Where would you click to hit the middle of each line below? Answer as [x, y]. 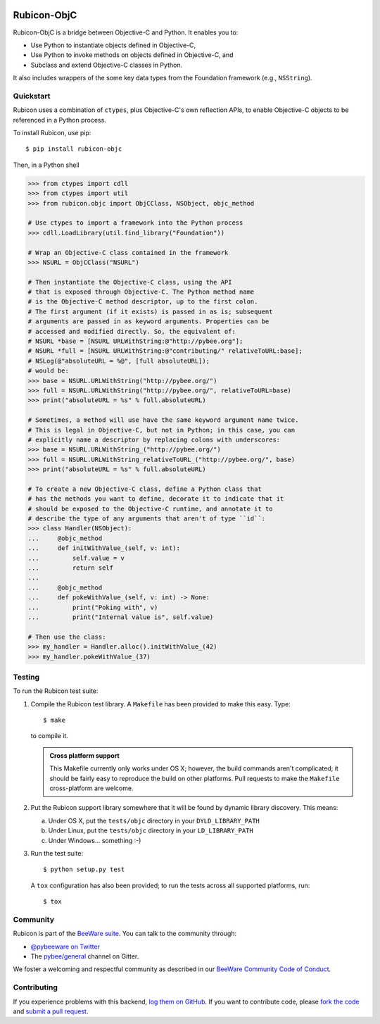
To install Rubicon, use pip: [52, 133]
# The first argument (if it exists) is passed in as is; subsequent [150, 311]
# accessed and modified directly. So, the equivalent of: [132, 331]
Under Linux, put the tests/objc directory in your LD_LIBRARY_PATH [151, 830]
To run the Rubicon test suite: [56, 691]
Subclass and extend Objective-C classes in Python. [107, 65]
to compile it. [49, 736]
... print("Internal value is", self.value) [121, 617]
